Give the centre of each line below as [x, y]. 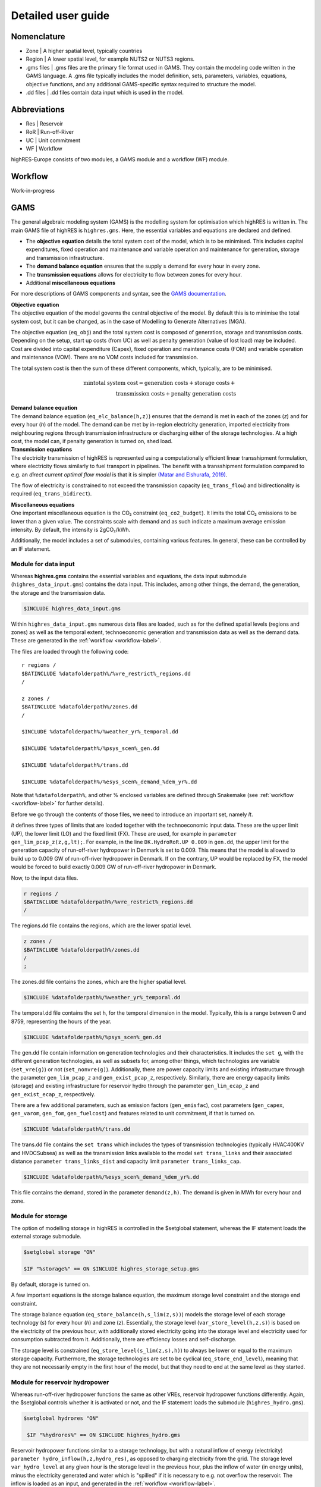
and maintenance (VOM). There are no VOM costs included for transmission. [105, 357]
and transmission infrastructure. [65, 258]
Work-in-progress [33, 191]
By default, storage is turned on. [51, 1284]
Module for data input [43, 564]
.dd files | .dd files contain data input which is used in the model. [105, 93]
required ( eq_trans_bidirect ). [51, 494]
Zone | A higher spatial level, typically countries [84, 51]
